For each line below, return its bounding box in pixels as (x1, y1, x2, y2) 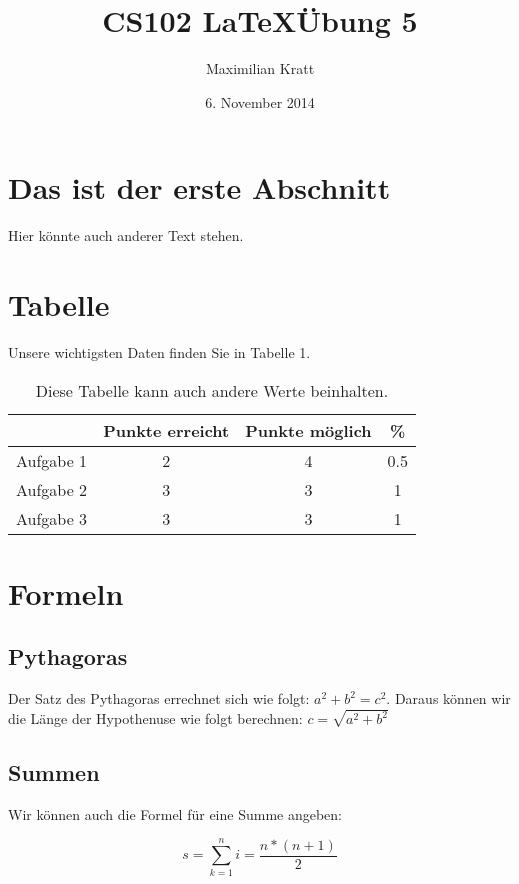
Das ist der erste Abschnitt (8, 167, 391, 208)
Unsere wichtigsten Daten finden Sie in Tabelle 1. (8, 341, 311, 362)
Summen (8, 757, 100, 787)
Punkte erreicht (103, 418, 230, 442)
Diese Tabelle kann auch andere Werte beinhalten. (35, 378, 389, 402)
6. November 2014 (205, 91, 315, 112)
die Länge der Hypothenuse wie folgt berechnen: (8, 708, 303, 729)
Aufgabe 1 (16, 448, 88, 472)
